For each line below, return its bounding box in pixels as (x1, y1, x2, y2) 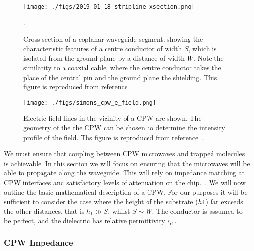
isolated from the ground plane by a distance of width (23, 53, 185, 63)
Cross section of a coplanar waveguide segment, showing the (23, 34, 203, 44)
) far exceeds (205, 196, 243, 207)
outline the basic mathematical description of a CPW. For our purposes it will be (4, 187, 248, 197)
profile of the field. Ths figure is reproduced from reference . (23, 132, 204, 142)
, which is (188, 43, 217, 53)
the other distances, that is (4, 206, 85, 216)
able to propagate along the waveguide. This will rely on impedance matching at (4, 167, 245, 178)
